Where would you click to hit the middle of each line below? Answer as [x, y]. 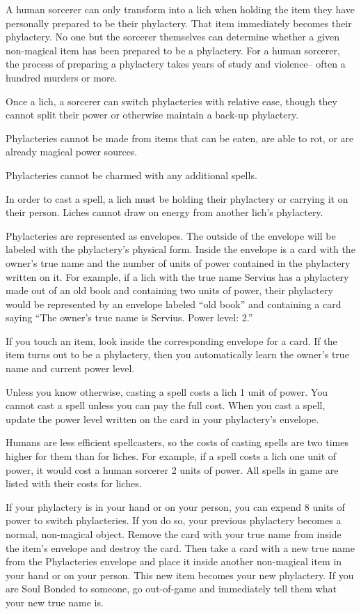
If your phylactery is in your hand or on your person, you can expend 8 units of [175, 506]
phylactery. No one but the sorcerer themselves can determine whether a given [173, 37]
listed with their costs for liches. [74, 483]
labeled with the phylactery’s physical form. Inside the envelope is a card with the [180, 249]
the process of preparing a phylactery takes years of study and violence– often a [176, 64]
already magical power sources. [72, 152]
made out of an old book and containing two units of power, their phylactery [169, 290]
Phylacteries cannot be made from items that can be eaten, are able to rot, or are [180, 138]
